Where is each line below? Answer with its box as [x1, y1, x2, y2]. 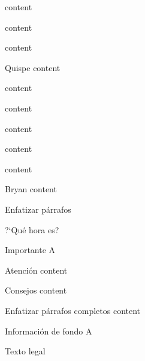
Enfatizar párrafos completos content [5, 304, 141, 316]
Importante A [5, 243, 56, 256]
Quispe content [5, 61, 61, 74]
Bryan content [5, 183, 57, 195]
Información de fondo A [5, 324, 92, 337]
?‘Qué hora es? [5, 223, 59, 236]
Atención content [5, 263, 68, 276]
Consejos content [5, 284, 67, 297]
